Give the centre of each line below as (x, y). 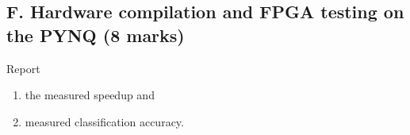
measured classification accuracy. (104, 121)
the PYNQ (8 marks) (96, 35)
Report (23, 68)
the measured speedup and (90, 95)
